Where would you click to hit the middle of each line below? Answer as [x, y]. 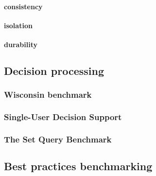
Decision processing [54, 70]
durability [21, 44]
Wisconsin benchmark [48, 95]
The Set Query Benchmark [58, 139]
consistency [23, 6]
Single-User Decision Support [63, 117]
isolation [18, 25]
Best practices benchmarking [78, 166]
